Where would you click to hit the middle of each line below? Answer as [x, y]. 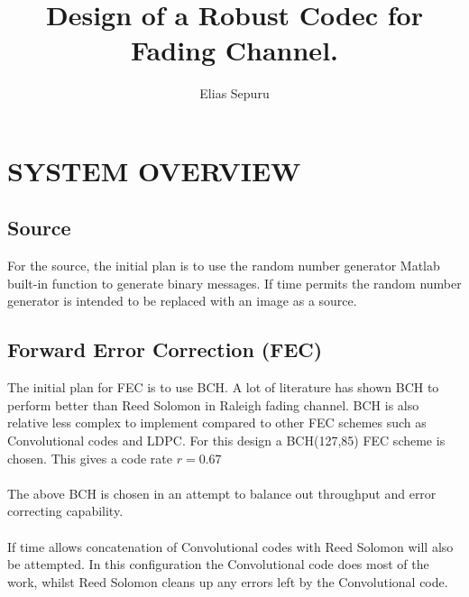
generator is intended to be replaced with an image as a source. [182, 301]
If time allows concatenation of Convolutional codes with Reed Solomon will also [230, 546]
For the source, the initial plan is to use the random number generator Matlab [224, 266]
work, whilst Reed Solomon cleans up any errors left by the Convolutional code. [228, 581]
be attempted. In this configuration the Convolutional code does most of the [218, 564]
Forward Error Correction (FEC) [165, 349]
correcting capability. [65, 511]
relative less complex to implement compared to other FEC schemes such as [217, 422]
